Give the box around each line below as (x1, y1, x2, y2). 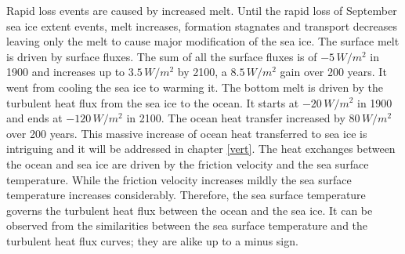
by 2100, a (177, 63, 227, 80)
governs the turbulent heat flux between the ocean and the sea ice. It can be (6, 201, 373, 218)
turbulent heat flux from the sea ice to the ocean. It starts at (6, 94, 299, 111)
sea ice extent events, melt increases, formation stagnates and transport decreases (6, 17, 397, 34)
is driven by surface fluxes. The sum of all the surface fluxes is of (6, 48, 317, 64)
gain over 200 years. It (280, 63, 387, 80)
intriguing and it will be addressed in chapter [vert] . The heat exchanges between (6, 140, 396, 157)
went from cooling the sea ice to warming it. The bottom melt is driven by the (6, 78, 383, 95)
